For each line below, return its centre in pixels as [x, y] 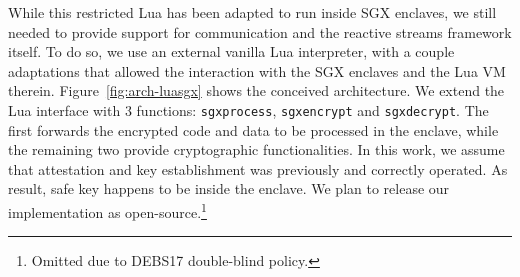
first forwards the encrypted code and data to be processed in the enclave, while [253, 129]
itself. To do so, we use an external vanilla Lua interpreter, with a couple [231, 51]
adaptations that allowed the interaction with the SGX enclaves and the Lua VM [257, 70]
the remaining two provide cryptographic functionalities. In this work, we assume [256, 149]
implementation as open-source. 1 [107, 210]
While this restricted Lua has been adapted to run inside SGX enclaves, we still [252, 12]
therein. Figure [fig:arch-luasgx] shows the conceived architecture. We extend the [256, 90]
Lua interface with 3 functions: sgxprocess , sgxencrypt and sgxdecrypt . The [248, 109]
